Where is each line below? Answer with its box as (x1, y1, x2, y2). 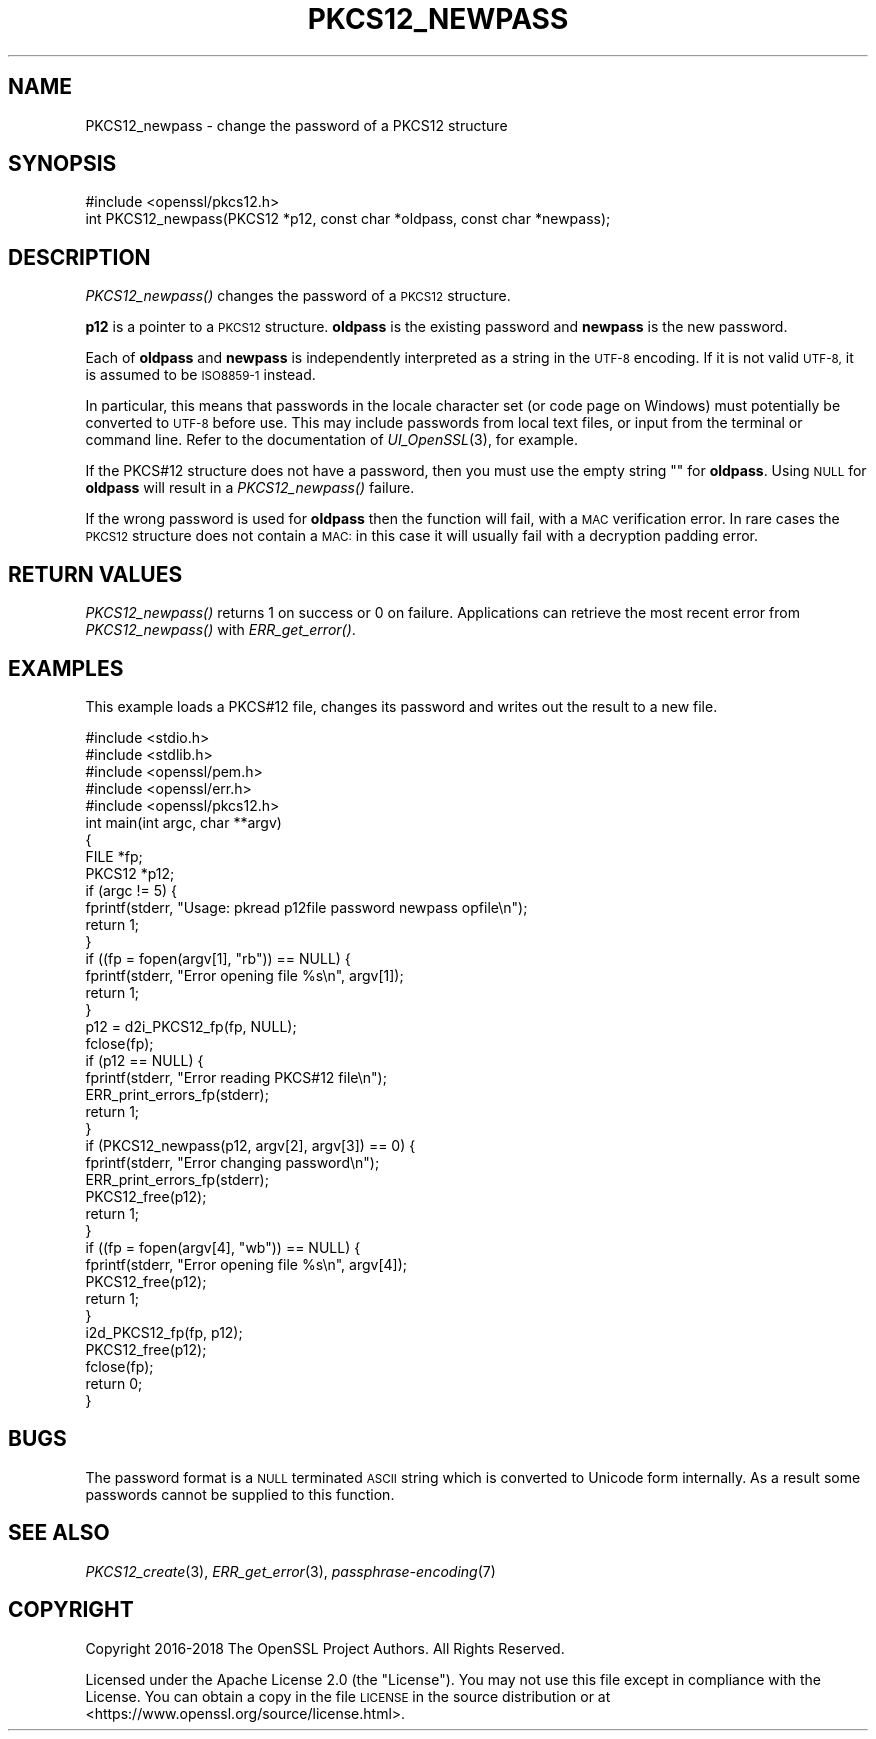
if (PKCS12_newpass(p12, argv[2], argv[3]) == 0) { (85, 1136, 416, 1154)
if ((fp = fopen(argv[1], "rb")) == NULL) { (85, 949, 351, 967)
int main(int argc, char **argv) (85, 813, 282, 831)
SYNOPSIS (8, 151, 117, 177)
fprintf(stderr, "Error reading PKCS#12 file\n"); (85, 1068, 387, 1086)
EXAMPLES (8, 655, 124, 681)
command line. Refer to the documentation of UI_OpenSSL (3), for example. (85, 431, 578, 449)
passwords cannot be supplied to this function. (85, 1485, 395, 1503)
